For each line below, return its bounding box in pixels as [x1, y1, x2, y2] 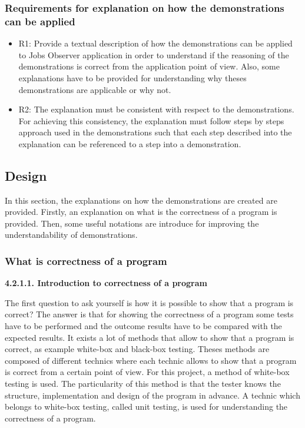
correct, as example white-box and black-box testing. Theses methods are [5, 343, 270, 355]
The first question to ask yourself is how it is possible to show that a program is [5, 296, 294, 308]
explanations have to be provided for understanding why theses [18, 71, 247, 84]
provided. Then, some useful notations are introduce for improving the [5, 217, 259, 229]
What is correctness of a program [5, 253, 167, 268]
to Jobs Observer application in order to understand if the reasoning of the [18, 48, 289, 61]
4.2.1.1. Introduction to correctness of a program [5, 277, 207, 289]
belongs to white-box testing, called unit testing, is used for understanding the [5, 400, 288, 413]
